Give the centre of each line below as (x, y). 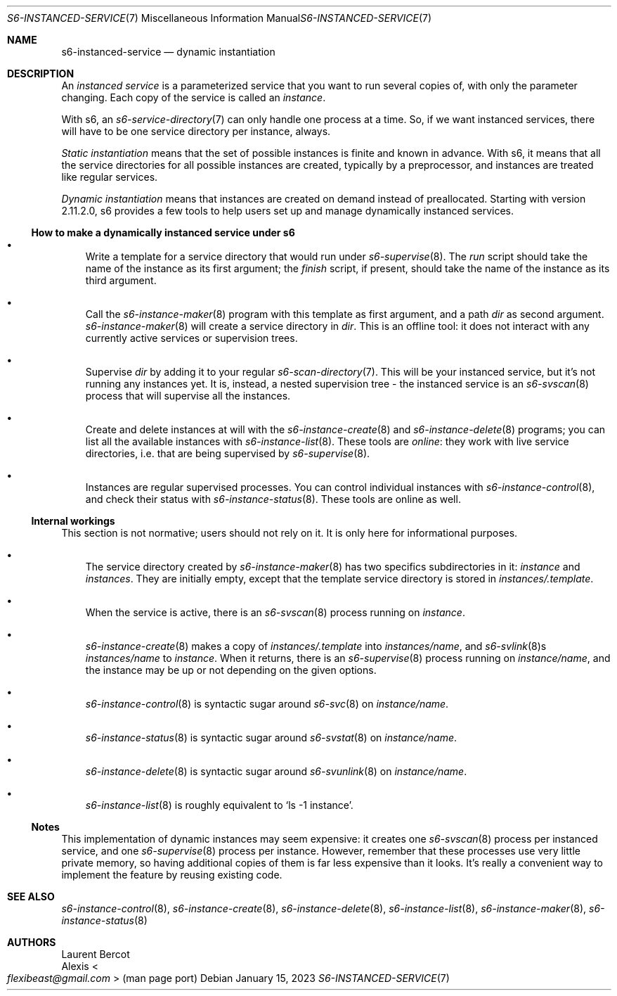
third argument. (121, 280)
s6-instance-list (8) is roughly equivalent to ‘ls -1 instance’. (219, 805)
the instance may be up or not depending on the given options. (231, 670)
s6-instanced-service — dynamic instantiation (168, 52)
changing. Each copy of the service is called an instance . (194, 97)
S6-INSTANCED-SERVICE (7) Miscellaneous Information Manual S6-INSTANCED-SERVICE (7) (220, 18)
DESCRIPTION (41, 74)
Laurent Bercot (96, 954)
